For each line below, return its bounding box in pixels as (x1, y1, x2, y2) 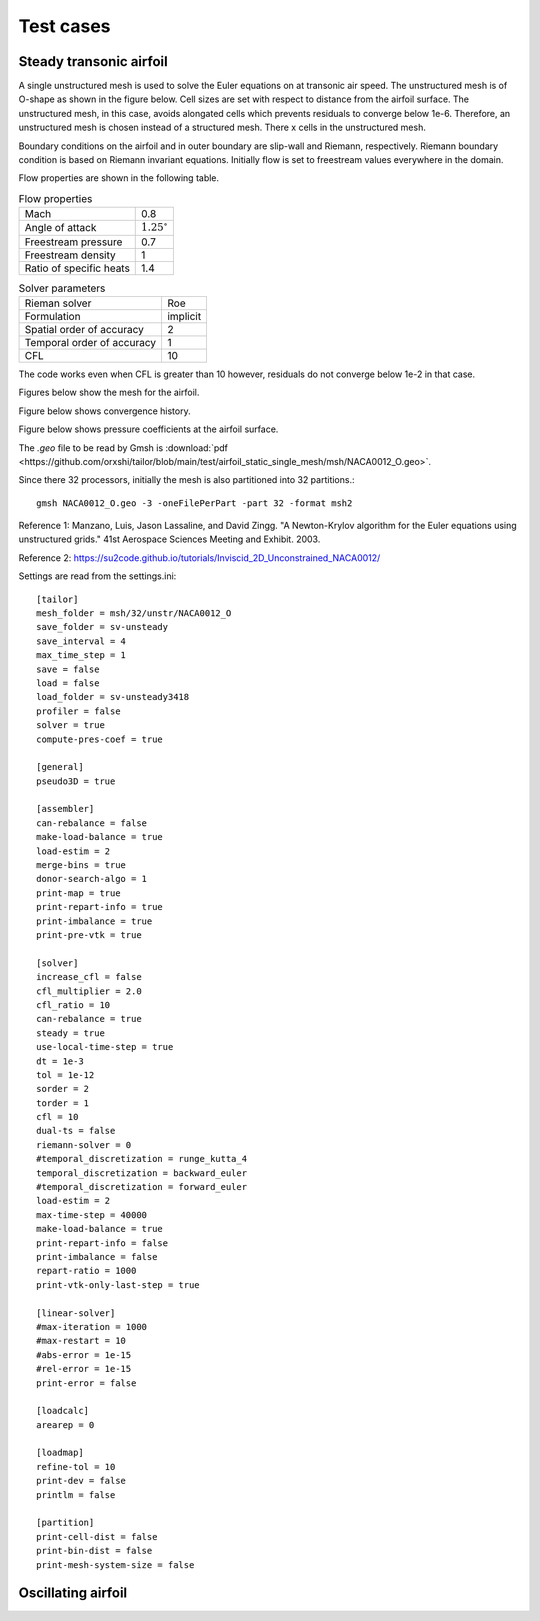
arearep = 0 (36, 1419, 95, 1430)
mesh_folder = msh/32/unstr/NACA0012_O (36, 608, 232, 619)
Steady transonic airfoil (18, 53, 169, 70)
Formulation (24, 309, 81, 323)
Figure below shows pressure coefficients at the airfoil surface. (18, 423, 279, 435)
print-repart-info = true (36, 901, 164, 913)
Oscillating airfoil (18, 1585, 128, 1602)
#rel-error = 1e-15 (36, 1363, 132, 1375)
